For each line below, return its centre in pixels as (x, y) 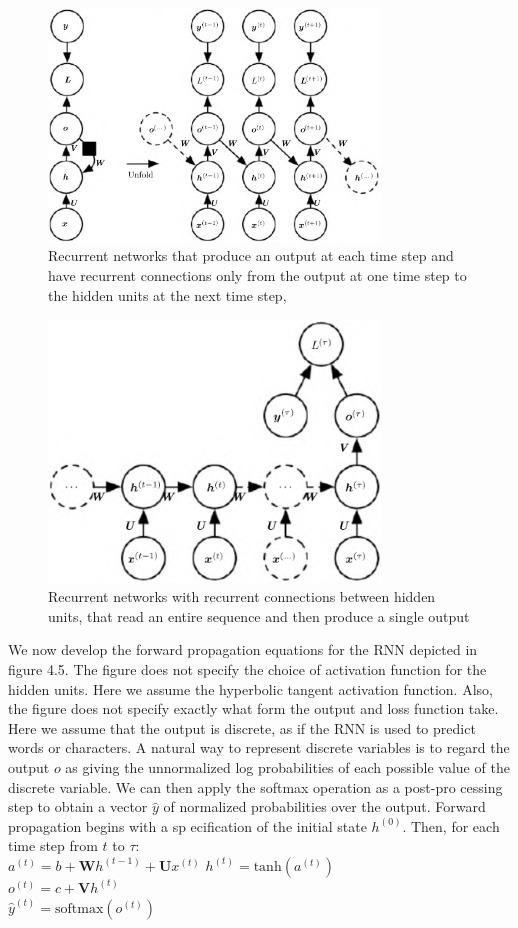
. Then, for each (451, 825)
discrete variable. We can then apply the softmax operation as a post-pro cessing (255, 786)
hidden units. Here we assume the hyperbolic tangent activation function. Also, (250, 688)
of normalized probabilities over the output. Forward (324, 806)
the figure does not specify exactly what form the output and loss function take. (253, 708)
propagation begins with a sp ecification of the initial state (187, 825)
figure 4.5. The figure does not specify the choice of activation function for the (247, 669)
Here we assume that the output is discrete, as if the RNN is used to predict (242, 727)
